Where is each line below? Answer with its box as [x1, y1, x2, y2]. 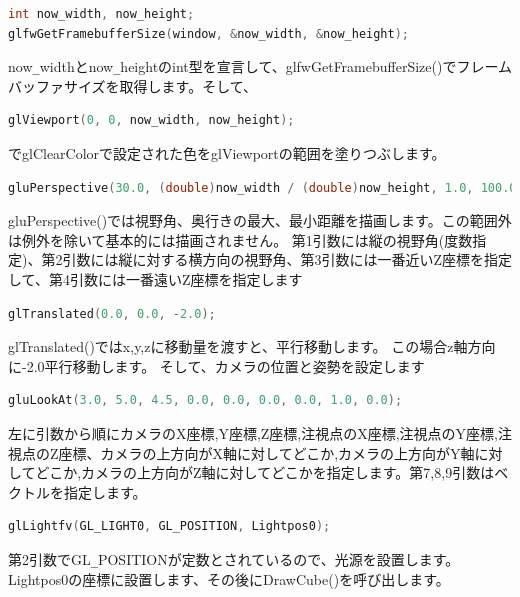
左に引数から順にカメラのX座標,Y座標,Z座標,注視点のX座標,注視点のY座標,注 [8, 422, 513, 443]
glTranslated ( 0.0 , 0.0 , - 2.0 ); [8, 306, 216, 321]
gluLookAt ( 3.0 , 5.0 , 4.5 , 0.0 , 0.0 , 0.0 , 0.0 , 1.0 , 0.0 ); [8, 393, 403, 408]
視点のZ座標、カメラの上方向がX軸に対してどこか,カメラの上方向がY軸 [8, 442, 475, 463]
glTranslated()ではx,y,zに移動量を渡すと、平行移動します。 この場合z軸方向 [8, 336, 496, 357]
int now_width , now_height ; [8, 7, 195, 21]
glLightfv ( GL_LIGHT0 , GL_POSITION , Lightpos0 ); [8, 519, 331, 534]
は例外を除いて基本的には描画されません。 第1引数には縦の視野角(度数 [8, 229, 473, 250]
